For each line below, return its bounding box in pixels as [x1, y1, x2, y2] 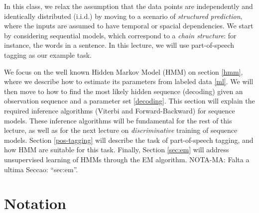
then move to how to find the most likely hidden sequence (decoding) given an [4, 86, 243, 96]
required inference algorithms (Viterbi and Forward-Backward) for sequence [4, 105, 235, 115]
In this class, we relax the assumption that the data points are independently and [4, 1, 253, 11]
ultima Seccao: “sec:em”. [4, 164, 78, 174]
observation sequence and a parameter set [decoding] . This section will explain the [4, 96, 255, 106]
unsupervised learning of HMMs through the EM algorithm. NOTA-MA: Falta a [4, 154, 250, 164]
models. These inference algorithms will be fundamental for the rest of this [4, 115, 232, 125]
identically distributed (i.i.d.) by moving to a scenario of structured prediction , [4, 10, 243, 21]
